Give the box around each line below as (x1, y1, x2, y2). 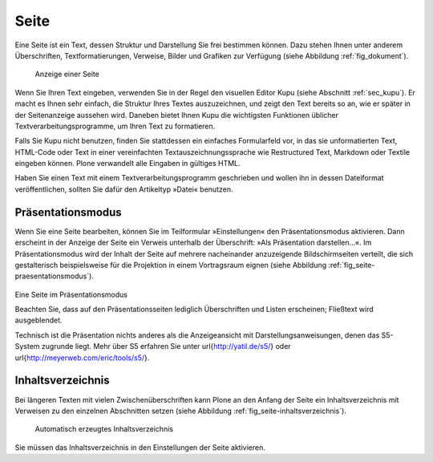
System (14, 342, 40, 351)
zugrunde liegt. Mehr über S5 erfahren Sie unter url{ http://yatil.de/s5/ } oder (41, 342, 292, 351)
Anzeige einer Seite (34, 69, 100, 79)
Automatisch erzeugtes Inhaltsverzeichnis (34, 424, 174, 434)
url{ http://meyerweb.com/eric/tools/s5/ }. (14, 353, 150, 363)
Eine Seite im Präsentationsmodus (14, 290, 128, 299)
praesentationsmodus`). (14, 271, 94, 281)
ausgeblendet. (14, 315, 63, 325)
